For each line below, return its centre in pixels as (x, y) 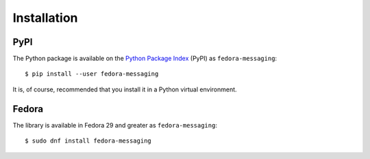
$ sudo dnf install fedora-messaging (88, 141)
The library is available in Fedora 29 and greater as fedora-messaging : (115, 125)
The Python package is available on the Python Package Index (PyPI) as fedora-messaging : (145, 59)
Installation (45, 18)
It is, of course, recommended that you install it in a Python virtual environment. (125, 89)
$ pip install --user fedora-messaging (92, 74)
